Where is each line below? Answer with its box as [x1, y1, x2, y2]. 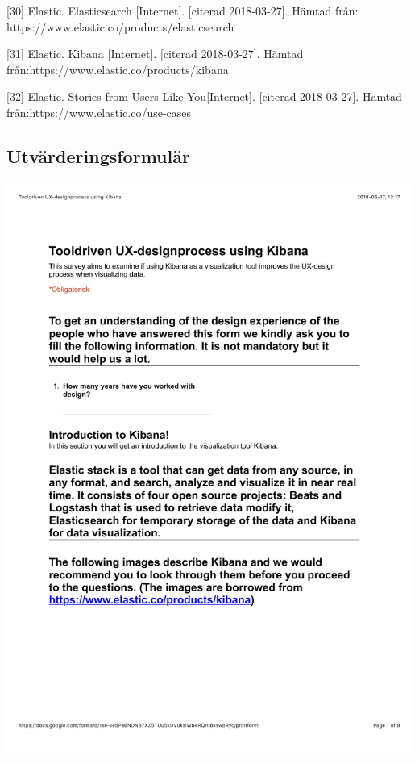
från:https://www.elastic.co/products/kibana [6, 61, 229, 77]
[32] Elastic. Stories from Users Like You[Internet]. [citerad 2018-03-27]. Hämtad [6, 88, 402, 105]
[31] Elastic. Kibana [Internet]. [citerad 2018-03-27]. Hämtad [6, 45, 304, 62]
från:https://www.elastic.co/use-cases [6, 103, 192, 120]
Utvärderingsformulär [6, 143, 190, 168]
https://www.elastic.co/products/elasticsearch [6, 18, 234, 35]
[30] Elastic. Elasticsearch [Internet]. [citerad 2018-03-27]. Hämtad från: [6, 2, 359, 19]
